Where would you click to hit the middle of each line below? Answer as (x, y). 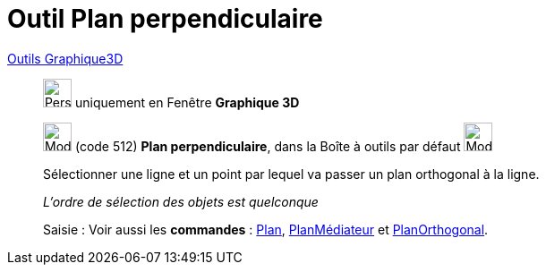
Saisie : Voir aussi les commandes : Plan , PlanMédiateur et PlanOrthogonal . (266, 229)
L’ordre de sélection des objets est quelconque (181, 201)
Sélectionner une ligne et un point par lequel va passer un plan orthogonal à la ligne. (291, 174)
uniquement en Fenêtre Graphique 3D (187, 102)
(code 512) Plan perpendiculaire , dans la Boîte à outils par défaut (268, 146)
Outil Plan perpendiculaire (165, 19)
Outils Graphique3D (65, 58)
